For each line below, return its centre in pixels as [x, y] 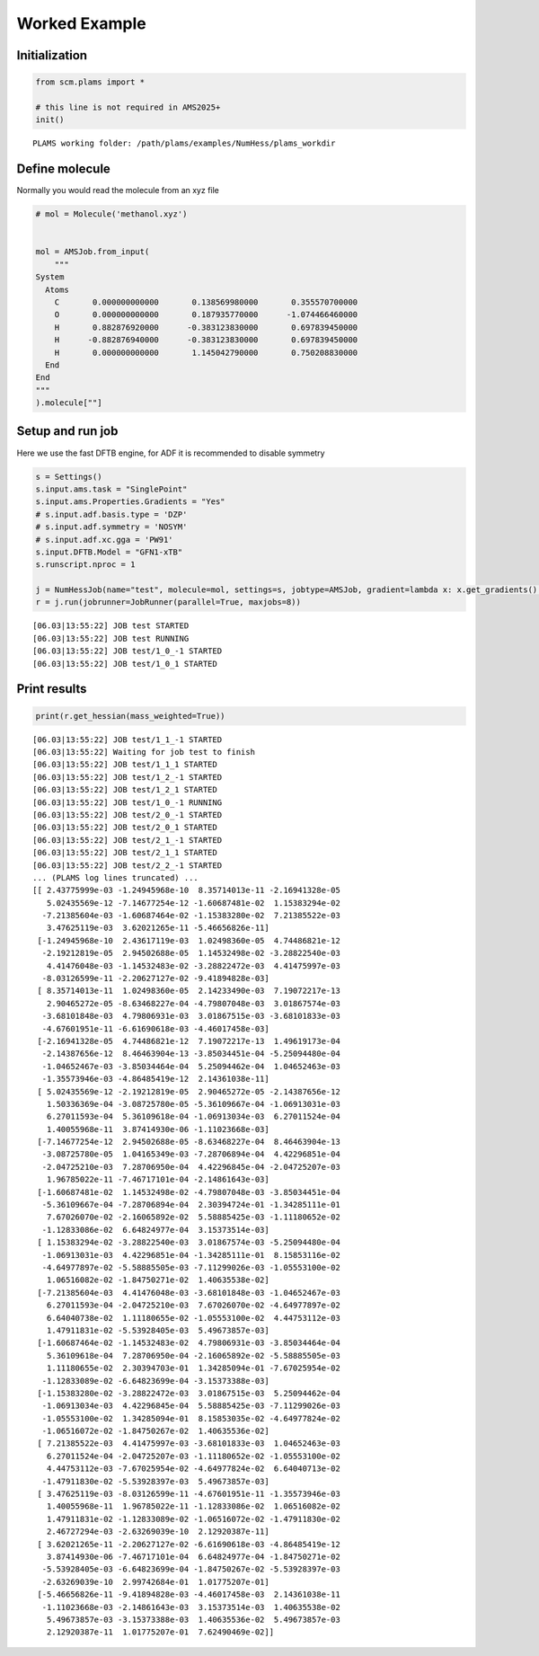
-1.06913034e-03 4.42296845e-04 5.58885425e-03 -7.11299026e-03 [191, 1406]
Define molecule [64, 169]
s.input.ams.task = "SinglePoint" [111, 489]
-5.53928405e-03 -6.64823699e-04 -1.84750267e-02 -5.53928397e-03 [191, 1569]
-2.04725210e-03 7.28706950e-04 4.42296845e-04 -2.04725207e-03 [191, 1167]
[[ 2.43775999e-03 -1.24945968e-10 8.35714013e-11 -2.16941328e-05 [186, 890]
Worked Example [82, 23]
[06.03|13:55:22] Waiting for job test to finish [144, 752]
